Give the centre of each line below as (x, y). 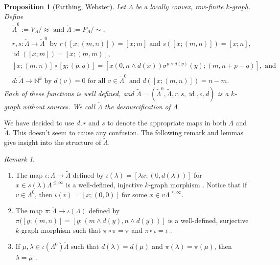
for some (134, 194)
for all (97, 81)
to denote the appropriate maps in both (167, 123)
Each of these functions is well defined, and (69, 93)
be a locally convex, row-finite (179, 6)
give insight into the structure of (53, 142)
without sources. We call (59, 106)
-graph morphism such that (60, 230)
